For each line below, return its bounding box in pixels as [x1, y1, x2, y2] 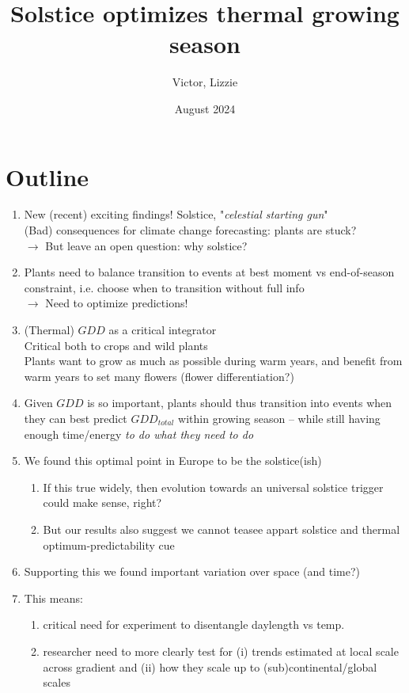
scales [43, 674, 70, 691]
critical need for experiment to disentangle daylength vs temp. [43, 616, 345, 633]
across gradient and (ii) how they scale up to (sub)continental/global [43, 658, 377, 675]
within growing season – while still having [178, 409, 381, 426]
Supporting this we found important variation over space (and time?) [24, 563, 361, 580]
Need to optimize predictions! [45, 295, 188, 311]
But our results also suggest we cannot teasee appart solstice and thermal [43, 520, 400, 537]
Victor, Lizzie [172, 74, 238, 90]
